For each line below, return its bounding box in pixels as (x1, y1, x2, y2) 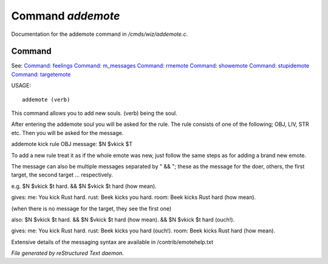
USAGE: (11, 82, 32, 89)
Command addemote (11, 9, 120, 23)
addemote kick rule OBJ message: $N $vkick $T (11, 141, 133, 148)
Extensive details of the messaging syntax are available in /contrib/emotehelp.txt (11, 238, 214, 246)
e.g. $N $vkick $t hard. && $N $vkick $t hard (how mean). (11, 182, 157, 190)
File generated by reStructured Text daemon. (11, 249, 124, 257)
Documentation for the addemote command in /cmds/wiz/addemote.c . (11, 30, 188, 38)
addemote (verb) (22, 96, 70, 103)
